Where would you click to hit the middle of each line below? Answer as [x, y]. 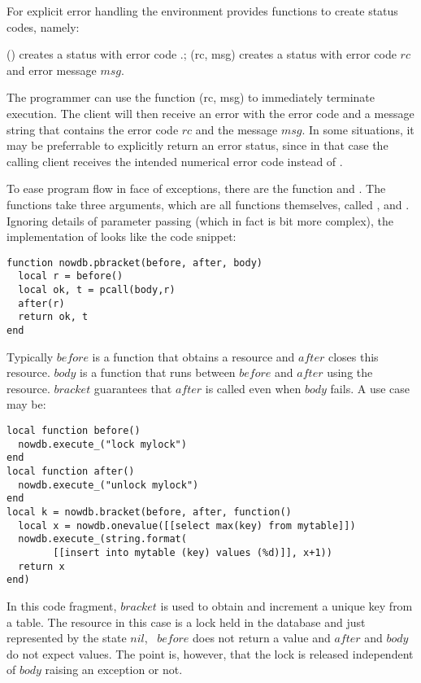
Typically [30, 356]
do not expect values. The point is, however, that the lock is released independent [210, 653]
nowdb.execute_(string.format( [102, 539]
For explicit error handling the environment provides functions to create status [202, 11]
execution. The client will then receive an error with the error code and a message [210, 113]
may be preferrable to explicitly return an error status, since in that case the [197, 145]
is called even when [253, 388]
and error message [52, 70]
